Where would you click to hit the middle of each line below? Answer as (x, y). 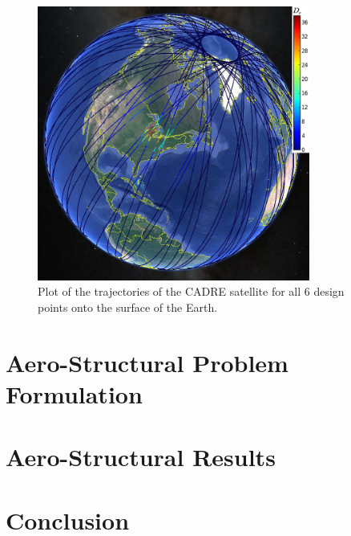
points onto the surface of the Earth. (128, 307)
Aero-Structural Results (141, 457)
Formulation (74, 394)
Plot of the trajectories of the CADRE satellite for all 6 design (191, 291)
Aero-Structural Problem (147, 362)
